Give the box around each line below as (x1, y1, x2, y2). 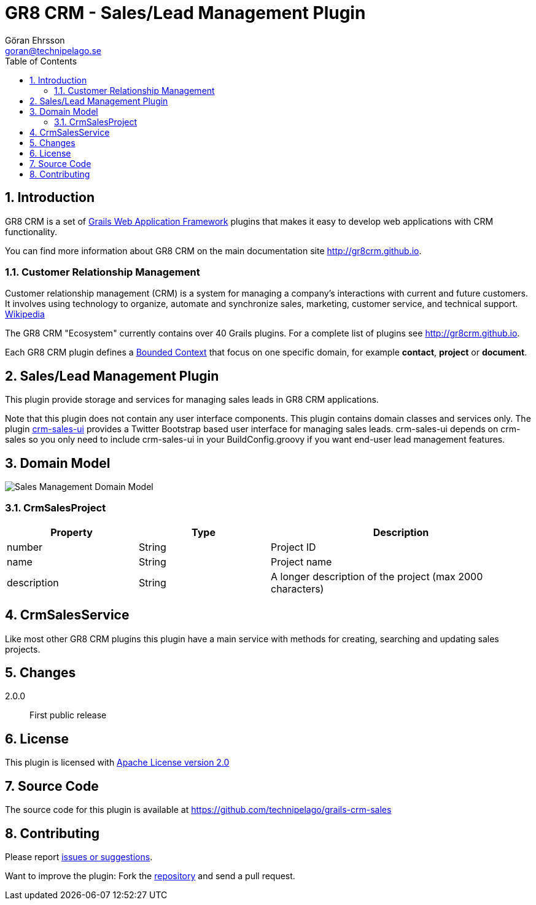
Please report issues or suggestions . (5, 852, 153, 862)
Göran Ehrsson (5, 34, 65, 45)
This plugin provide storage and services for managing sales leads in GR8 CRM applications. (5, 394, 379, 405)
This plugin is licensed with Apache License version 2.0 (5, 757, 230, 768)
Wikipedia (5, 309, 45, 320)
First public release (29, 710, 107, 721)
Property (50, 526, 93, 538)
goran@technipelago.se (5, 45, 102, 56)
